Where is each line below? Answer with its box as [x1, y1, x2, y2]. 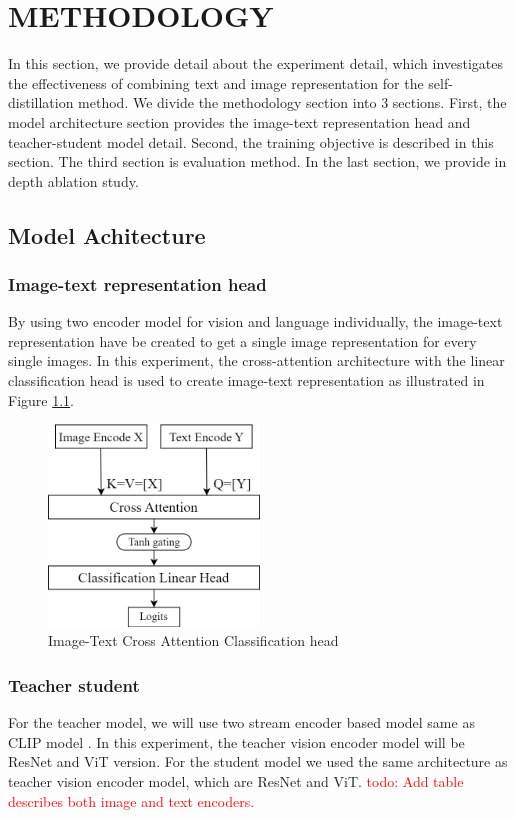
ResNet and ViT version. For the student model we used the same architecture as [8, 751, 508, 772]
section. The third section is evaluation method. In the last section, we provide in [8, 151, 507, 172]
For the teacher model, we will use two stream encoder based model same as [8, 712, 475, 733]
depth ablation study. [8, 170, 139, 191]
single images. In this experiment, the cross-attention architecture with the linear [8, 350, 505, 371]
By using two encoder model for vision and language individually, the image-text [8, 311, 503, 332]
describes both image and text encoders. [8, 790, 255, 811]
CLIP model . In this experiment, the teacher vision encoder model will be [8, 731, 465, 752]
